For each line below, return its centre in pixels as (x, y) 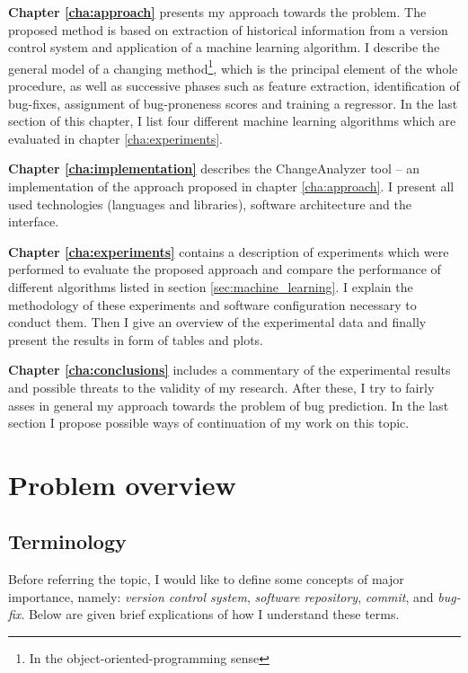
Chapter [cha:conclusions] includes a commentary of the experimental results (230, 370)
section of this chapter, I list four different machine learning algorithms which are (232, 121)
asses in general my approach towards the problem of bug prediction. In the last (229, 405)
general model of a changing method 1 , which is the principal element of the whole (233, 66)
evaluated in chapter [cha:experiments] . (115, 138)
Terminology (67, 541)
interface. (34, 221)
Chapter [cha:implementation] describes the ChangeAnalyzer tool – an (214, 168)
